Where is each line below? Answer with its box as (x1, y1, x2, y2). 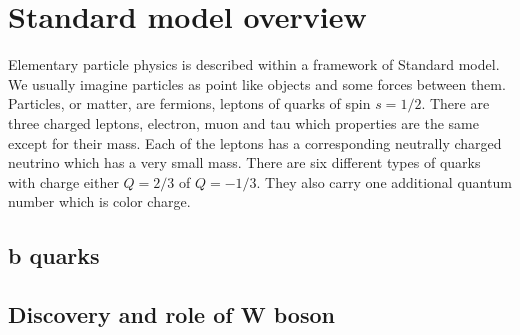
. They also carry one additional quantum (256, 171, 512, 192)
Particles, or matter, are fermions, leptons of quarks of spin (8, 93, 371, 114)
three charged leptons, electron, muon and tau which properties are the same (8, 112, 480, 133)
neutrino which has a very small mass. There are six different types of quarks (8, 152, 481, 173)
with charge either (8, 171, 119, 192)
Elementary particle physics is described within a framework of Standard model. (8, 54, 500, 75)
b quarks (8, 240, 100, 271)
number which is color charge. (8, 191, 191, 212)
